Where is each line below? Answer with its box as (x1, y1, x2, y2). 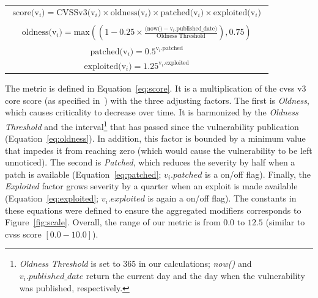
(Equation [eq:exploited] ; (5, 192, 99, 205)
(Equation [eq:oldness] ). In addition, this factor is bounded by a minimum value (5, 132, 306, 145)
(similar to (265, 216, 305, 228)
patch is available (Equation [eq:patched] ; (5, 167, 161, 180)
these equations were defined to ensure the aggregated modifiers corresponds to (5, 203, 301, 216)
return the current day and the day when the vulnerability (86, 269, 305, 282)
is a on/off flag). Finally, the (205, 167, 311, 180)
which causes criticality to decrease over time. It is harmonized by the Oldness (5, 106, 298, 118)
